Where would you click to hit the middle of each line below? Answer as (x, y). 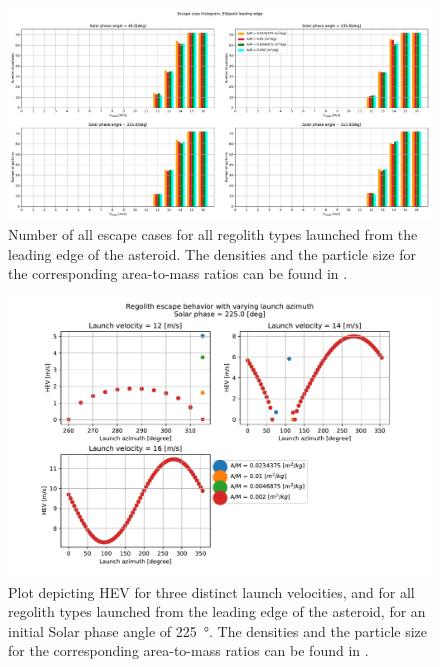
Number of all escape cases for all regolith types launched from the (213, 234)
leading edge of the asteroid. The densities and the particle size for (212, 253)
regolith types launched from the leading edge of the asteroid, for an (217, 611)
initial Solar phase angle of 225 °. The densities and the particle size (218, 630)
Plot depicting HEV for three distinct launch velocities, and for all (211, 591)
